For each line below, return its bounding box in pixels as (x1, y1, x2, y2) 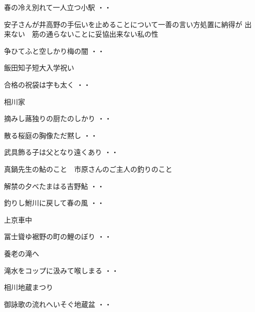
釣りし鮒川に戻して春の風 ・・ (4, 197, 105, 208)
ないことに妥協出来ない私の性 (60, 29, 158, 39)
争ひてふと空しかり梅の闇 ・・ (4, 45, 105, 56)
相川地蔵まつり (4, 282, 53, 292)
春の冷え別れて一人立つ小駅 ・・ (4, 2, 112, 12)
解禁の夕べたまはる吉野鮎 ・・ (4, 180, 105, 191)
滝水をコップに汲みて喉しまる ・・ (4, 265, 119, 275)
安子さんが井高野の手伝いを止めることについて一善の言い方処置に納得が (4, 19, 242, 29)
